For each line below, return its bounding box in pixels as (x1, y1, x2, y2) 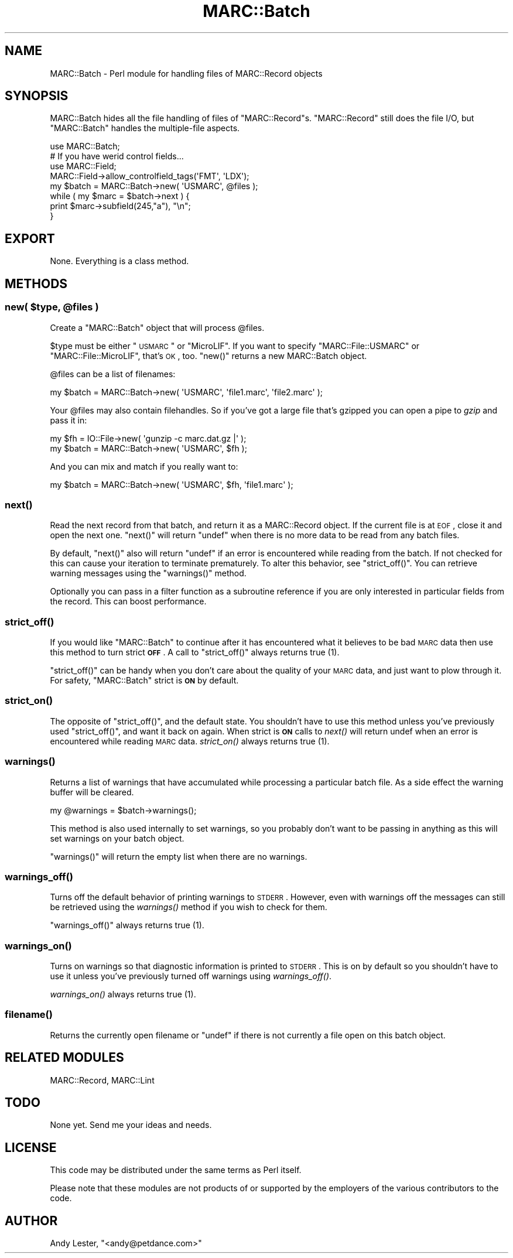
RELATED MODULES (5, 1050, 124, 1065)
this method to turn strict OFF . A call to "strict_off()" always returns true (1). (50, 647, 340, 657)
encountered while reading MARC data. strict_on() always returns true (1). (50, 736, 330, 746)
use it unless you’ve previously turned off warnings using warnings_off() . (50, 971, 332, 981)
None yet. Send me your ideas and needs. (50, 1120, 212, 1130)
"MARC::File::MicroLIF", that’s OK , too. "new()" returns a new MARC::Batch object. (50, 350, 367, 361)
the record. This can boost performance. (50, 596, 207, 607)
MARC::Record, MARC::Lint (50, 1075, 155, 1085)
